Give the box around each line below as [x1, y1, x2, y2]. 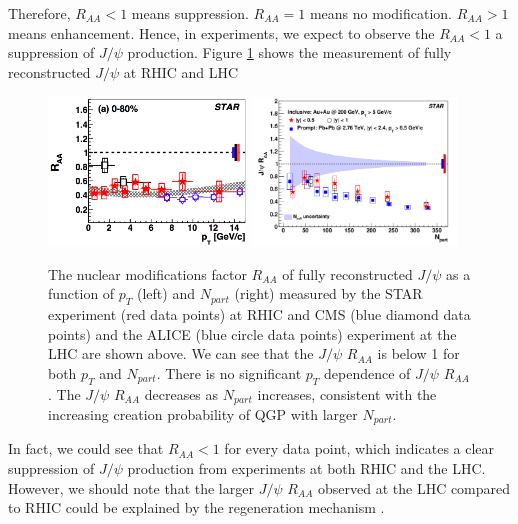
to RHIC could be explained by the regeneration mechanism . [8, 497, 385, 518]
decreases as [144, 383, 219, 404]
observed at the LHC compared [318, 477, 511, 498]
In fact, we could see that [8, 438, 164, 459]
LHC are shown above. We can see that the [48, 343, 314, 364]
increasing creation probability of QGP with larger [48, 404, 358, 425]
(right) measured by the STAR [234, 283, 423, 304]
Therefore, [8, 3, 71, 23]
